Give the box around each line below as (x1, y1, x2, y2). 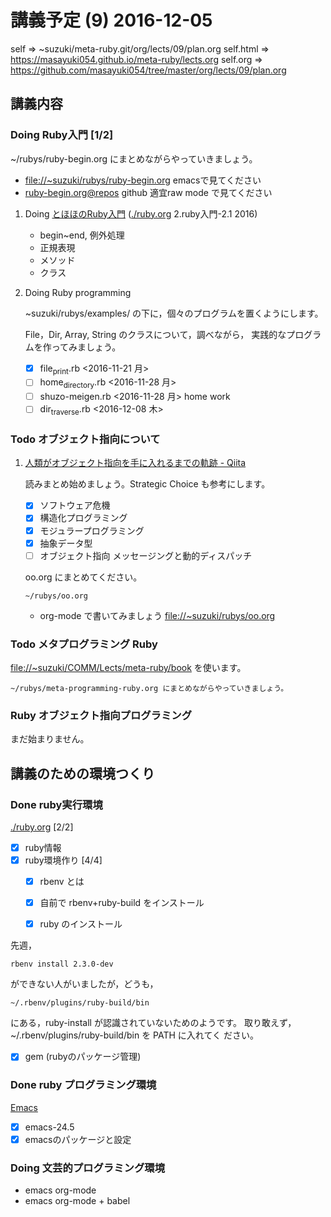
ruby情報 (24, 841, 62, 853)
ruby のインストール (39, 918, 123, 930)
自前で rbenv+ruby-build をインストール (39, 897, 205, 909)
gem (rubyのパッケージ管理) (24, 1051, 142, 1063)
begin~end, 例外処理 (39, 229, 125, 241)
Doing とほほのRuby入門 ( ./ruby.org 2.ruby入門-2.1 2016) (24, 207, 258, 220)
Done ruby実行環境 (10, 797, 103, 811)
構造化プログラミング (39, 512, 128, 524)
